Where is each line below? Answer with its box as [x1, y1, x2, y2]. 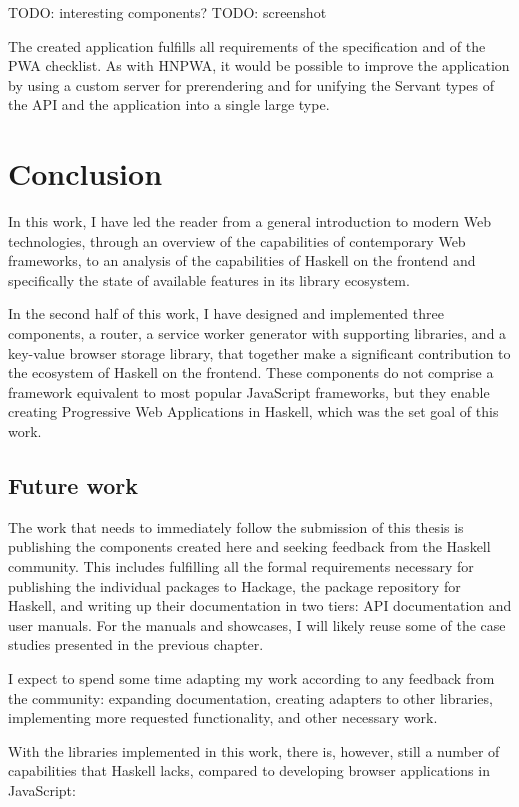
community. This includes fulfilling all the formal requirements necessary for [8, 556, 474, 577]
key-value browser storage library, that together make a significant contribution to [8, 342, 511, 363]
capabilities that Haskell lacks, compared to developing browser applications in [8, 760, 490, 781]
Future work [8, 470, 139, 501]
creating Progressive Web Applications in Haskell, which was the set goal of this [8, 401, 499, 422]
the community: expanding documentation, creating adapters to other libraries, [8, 687, 493, 708]
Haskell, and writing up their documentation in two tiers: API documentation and [8, 595, 512, 616]
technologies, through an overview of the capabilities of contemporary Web [8, 230, 466, 251]
